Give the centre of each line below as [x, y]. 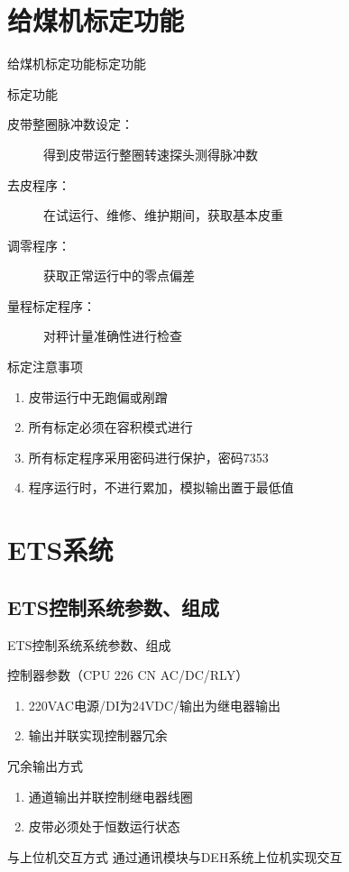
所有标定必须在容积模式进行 [110, 427]
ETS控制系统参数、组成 [114, 606]
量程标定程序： [51, 305]
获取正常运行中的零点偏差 [119, 275]
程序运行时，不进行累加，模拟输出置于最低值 [161, 487]
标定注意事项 [45, 367]
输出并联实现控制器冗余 [98, 735]
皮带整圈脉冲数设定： [70, 124]
